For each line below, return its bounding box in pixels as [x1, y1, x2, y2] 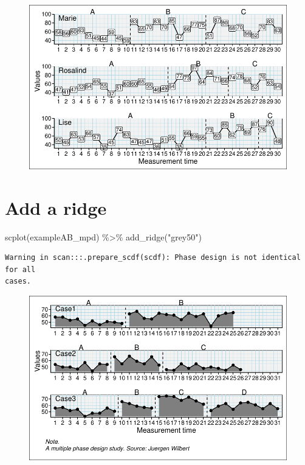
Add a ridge [5, 195, 107, 220]
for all [5, 265, 36, 274]
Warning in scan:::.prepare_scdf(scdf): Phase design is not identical [5, 253, 301, 262]
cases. [5, 277, 31, 286]
